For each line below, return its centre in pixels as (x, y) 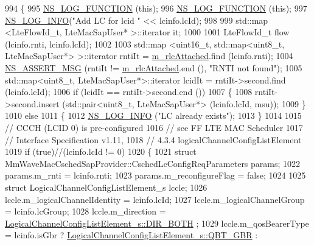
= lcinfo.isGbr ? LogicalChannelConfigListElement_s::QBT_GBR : (131, 235)
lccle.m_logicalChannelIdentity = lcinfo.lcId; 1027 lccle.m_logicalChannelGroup (155, 199)
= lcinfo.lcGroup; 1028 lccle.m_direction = (85, 211)
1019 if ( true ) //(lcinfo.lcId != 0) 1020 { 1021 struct (101, 151)
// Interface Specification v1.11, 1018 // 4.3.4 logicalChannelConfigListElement (153, 139)
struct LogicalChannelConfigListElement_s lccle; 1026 (106, 187)
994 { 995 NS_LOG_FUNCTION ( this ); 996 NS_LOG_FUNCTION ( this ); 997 (156, 8)
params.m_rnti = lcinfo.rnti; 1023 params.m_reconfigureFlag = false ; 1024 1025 (155, 175)
